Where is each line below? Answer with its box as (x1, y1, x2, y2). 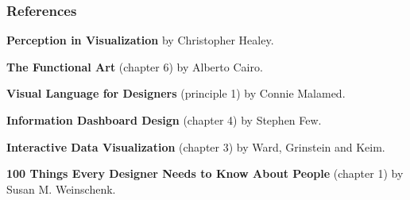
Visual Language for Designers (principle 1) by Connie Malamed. (6, 85, 346, 102)
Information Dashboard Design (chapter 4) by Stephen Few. (6, 112, 322, 128)
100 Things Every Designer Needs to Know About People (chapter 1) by (6, 165, 404, 182)
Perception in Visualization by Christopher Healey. (6, 32, 274, 48)
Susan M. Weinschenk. (6, 180, 116, 197)
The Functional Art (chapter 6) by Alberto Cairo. (6, 58, 263, 75)
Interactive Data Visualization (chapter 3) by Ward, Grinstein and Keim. (6, 138, 385, 155)
